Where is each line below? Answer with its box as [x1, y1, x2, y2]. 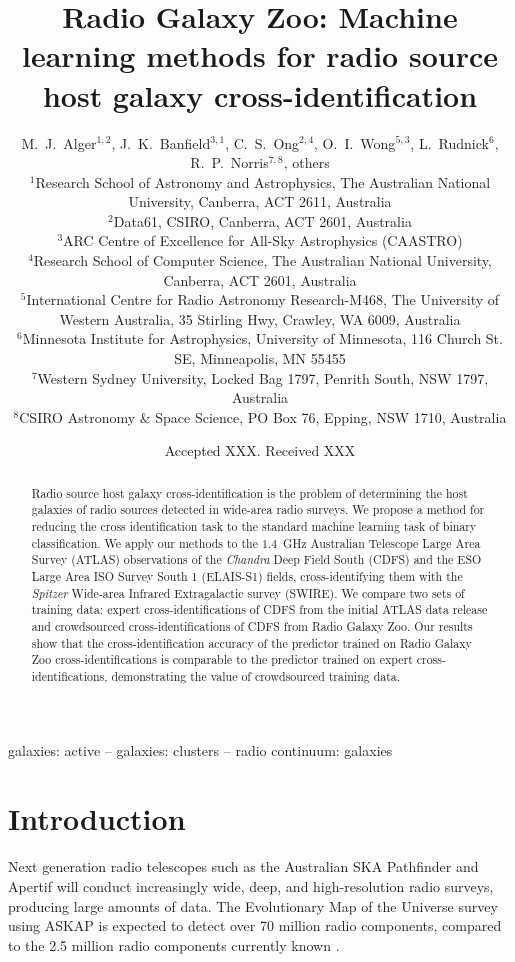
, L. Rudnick [410, 132, 489, 153]
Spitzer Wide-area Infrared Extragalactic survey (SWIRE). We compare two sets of [31, 584, 465, 601]
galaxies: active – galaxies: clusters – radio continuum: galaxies [8, 739, 393, 760]
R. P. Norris [190, 152, 269, 173]
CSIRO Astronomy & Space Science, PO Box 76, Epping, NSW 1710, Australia [19, 406, 507, 427]
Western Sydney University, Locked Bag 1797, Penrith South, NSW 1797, [37, 367, 489, 388]
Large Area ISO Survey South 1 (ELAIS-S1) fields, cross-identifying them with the [31, 568, 463, 585]
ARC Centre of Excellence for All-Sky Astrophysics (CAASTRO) [63, 230, 463, 251]
